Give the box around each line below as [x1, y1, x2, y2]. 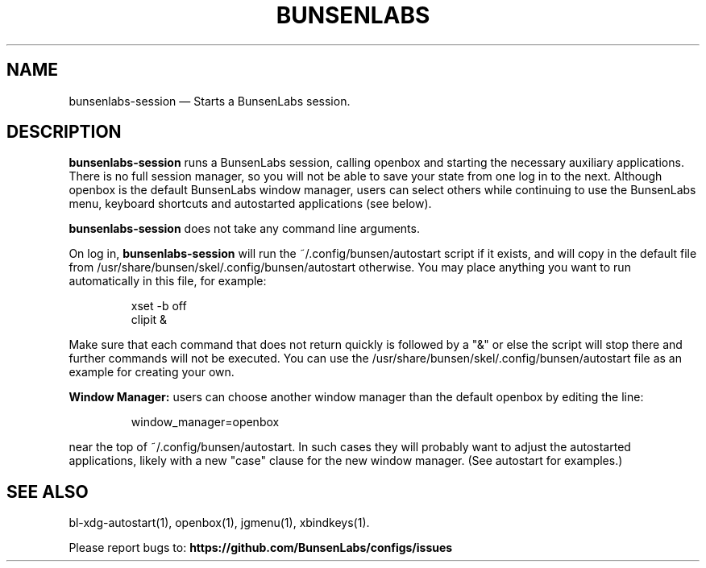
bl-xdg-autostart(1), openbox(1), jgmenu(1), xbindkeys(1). [69, 516, 370, 530]
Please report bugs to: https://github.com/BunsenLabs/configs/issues [69, 541, 453, 555]
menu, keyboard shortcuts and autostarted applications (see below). [69, 197, 432, 211]
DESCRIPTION [6, 122, 122, 143]
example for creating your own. [69, 365, 235, 379]
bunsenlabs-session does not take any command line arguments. [69, 222, 420, 236]
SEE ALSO [6, 481, 89, 502]
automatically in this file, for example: [69, 274, 267, 288]
